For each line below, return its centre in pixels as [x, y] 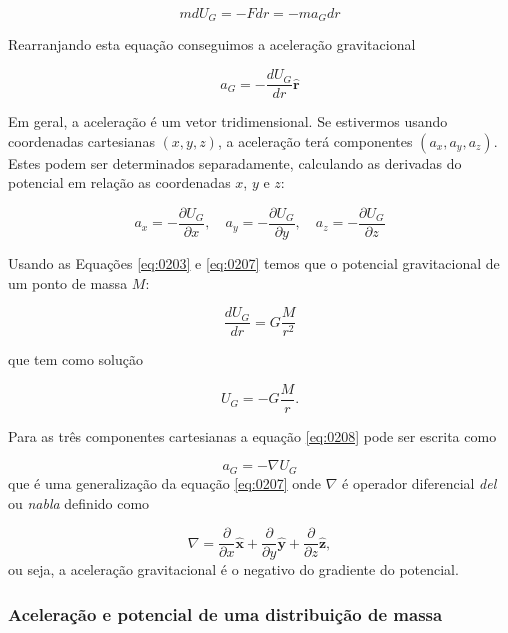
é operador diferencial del [419, 482]
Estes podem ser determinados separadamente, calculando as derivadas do [235, 162]
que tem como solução [75, 359]
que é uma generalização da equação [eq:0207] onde [165, 482]
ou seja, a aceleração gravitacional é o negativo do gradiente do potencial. [233, 569]
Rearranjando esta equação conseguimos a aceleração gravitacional [212, 44]
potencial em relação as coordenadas [119, 182]
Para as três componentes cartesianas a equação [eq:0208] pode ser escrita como [252, 435]
